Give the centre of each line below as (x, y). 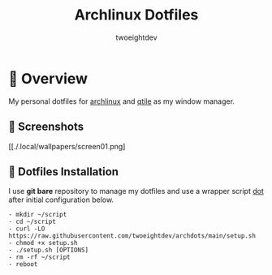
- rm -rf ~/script (39, 257)
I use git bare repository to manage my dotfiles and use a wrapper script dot (136, 191)
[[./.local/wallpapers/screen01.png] (67, 146)
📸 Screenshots (46, 127)
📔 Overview (48, 78)
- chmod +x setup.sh (43, 243)
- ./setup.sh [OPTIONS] (49, 250)
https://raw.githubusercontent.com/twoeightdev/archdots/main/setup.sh (132, 236)
